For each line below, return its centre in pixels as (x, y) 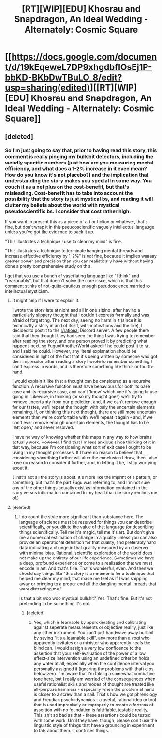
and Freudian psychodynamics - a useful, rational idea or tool (95, 699)
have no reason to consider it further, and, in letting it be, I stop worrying (84, 462)
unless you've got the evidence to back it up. (50, 232)
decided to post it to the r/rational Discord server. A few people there (81, 330)
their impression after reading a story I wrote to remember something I (82, 361)
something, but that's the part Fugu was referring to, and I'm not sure (81, 482)
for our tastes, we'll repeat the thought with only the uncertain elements (83, 407)
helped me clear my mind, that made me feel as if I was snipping (83, 578)
